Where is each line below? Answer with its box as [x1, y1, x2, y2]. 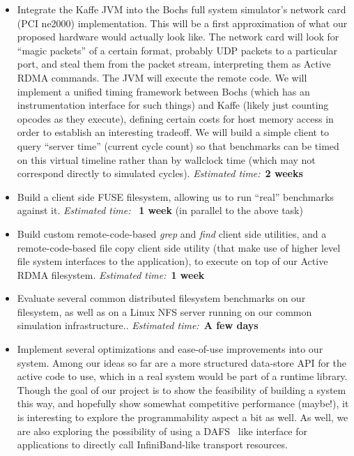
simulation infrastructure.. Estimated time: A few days [17, 318, 259, 333]
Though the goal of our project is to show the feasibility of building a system [17, 382, 346, 397]
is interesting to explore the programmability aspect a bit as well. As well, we [17, 410, 348, 425]
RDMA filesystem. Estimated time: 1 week [17, 267, 205, 282]
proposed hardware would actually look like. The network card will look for [17, 29, 339, 44]
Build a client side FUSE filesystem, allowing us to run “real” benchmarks [17, 189, 334, 204]
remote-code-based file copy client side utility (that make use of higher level [17, 240, 341, 254]
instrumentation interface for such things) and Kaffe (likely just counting [17, 98, 329, 112]
